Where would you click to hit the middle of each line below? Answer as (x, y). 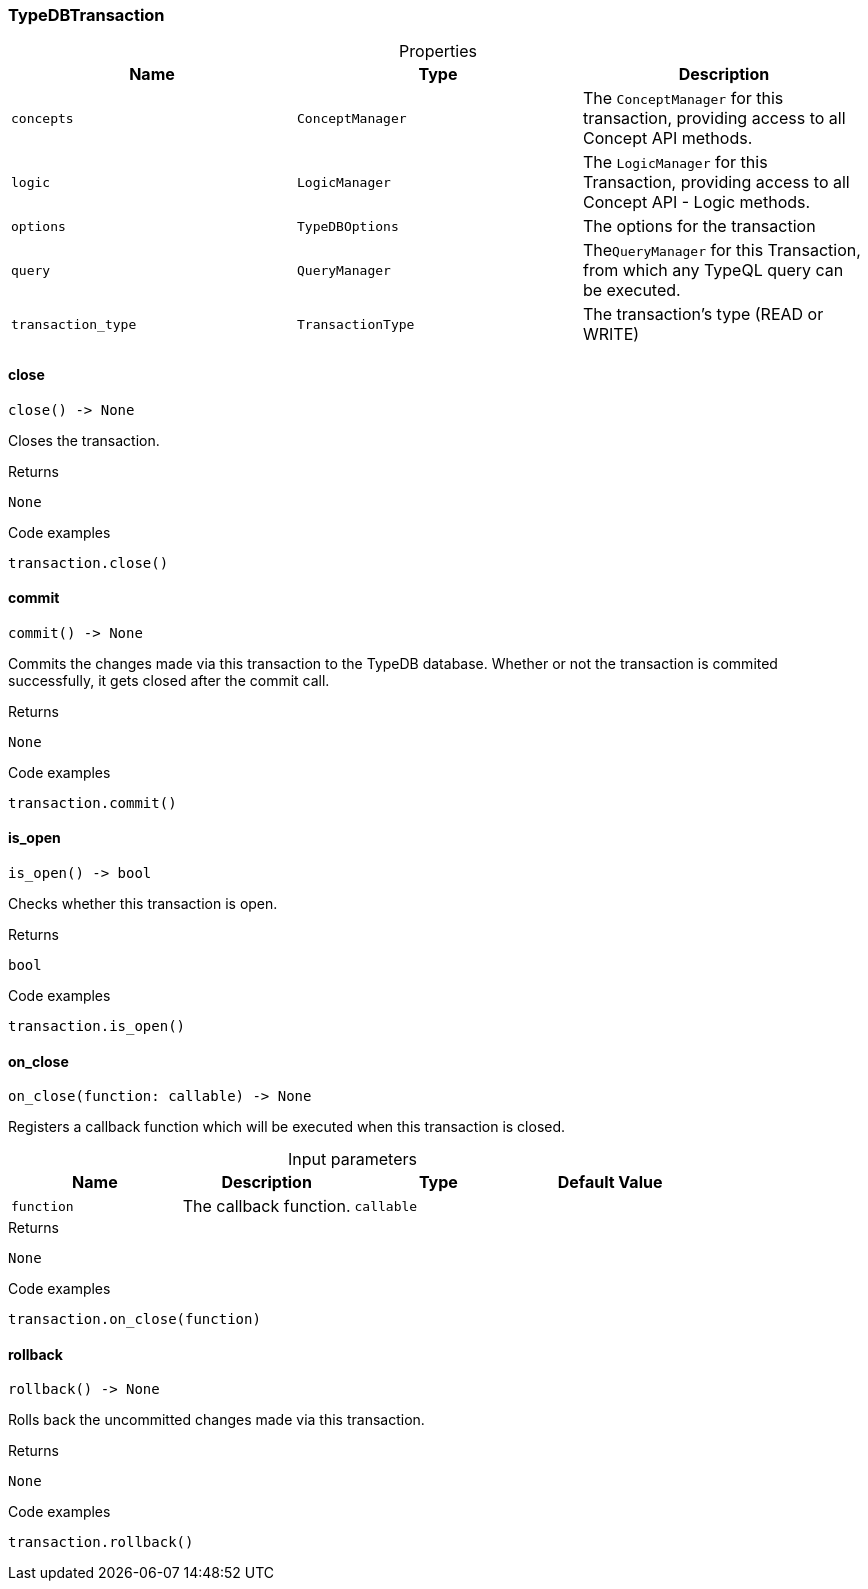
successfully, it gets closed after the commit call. (169, 680)
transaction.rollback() (101, 1542)
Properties (438, 51)
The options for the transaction (699, 226)
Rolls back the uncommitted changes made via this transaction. (216, 1420)
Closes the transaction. (84, 440)
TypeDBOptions (347, 226)
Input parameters (352, 1159)
